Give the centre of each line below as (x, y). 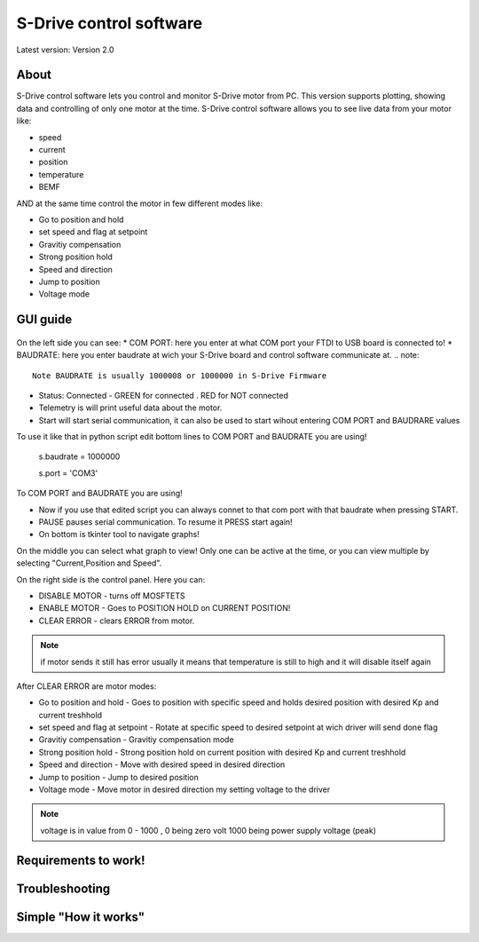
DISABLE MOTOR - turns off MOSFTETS (112, 596)
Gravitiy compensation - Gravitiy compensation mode (136, 740)
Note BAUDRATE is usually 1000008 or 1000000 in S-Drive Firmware (180, 376)
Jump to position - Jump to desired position (118, 777)
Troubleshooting (63, 888)
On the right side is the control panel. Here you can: (111, 579)
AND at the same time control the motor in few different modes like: (140, 203)
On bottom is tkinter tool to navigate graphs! (119, 534)
